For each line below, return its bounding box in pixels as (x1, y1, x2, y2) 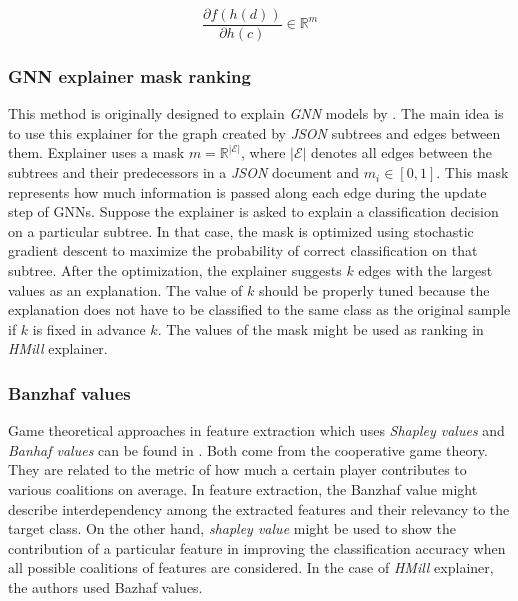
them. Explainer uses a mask (8, 142, 185, 163)
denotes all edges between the (311, 142, 493, 163)
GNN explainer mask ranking (8, 63, 251, 88)
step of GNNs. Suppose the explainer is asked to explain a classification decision (8, 201, 499, 222)
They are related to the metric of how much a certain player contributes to (8, 459, 467, 480)
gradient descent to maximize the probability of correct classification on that (8, 240, 478, 261)
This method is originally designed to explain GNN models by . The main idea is (8, 103, 504, 124)
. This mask (436, 162, 509, 183)
